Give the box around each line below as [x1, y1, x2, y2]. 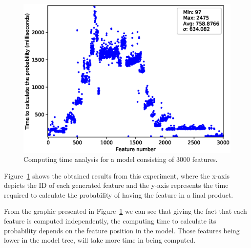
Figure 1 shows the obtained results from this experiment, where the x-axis [4, 170, 230, 180]
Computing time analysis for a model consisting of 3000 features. [23, 154, 218, 164]
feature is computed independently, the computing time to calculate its [4, 216, 216, 226]
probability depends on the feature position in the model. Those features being [4, 225, 240, 235]
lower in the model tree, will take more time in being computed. [4, 235, 196, 245]
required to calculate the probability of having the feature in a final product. [4, 189, 233, 200]
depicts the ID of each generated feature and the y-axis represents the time [4, 180, 229, 190]
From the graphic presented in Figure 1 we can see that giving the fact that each [4, 206, 247, 216]
